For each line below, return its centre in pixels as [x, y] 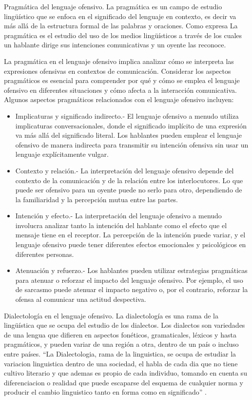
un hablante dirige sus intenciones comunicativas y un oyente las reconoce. [115, 45]
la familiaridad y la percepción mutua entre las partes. [97, 199]
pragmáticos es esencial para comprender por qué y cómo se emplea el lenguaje [122, 80]
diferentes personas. [45, 254]
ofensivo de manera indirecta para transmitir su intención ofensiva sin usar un [132, 144]
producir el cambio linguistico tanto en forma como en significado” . [106, 392]
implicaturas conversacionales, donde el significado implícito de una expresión [131, 125]
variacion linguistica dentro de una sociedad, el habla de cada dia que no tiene [121, 363]
